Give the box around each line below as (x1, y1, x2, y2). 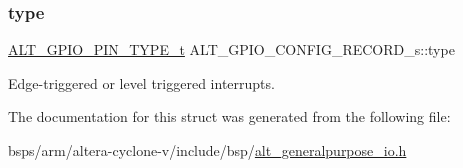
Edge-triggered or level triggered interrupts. (8, 72, 275, 93)
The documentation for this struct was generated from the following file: (8, 106, 451, 127)
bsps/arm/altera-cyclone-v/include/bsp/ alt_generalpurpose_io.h (8, 140, 407, 160)
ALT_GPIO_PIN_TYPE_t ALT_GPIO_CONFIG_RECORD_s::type (8, 39, 455, 60)
